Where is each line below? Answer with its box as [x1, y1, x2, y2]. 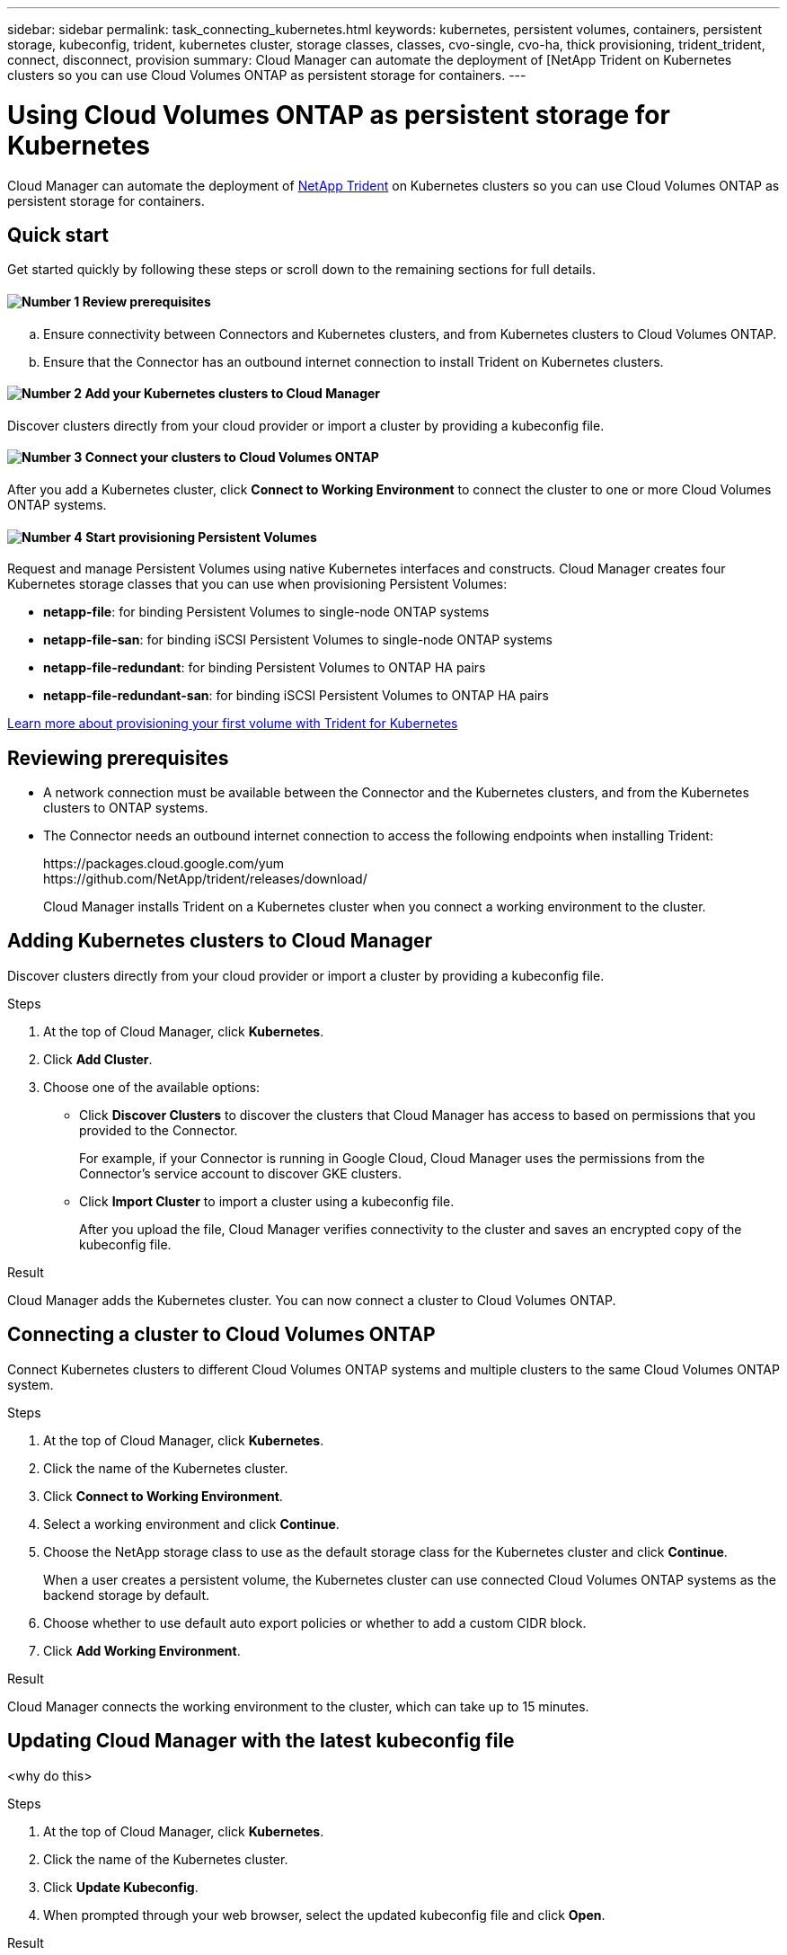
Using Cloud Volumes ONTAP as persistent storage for [7, 99, 670, 130]
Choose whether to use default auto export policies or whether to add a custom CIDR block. [43, 1614, 587, 1631]
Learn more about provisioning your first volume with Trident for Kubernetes [7, 715, 458, 732]
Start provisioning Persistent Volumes [85, 529, 317, 545]
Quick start [7, 223, 109, 246]
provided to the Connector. [79, 1122, 238, 1138]
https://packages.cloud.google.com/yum [43, 856, 285, 872]
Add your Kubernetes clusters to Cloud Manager [84, 386, 381, 402]
